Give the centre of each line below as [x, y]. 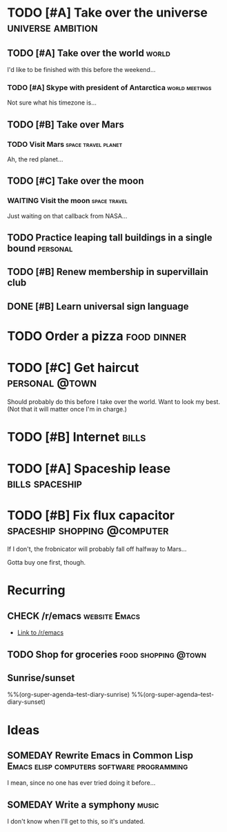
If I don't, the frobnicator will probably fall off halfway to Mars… [97, 549]
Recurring [36, 591]
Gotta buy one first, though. [47, 563]
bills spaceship [45, 484]
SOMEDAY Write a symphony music [83, 805]
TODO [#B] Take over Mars [66, 124]
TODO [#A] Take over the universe [108, 13]
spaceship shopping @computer [88, 530]
